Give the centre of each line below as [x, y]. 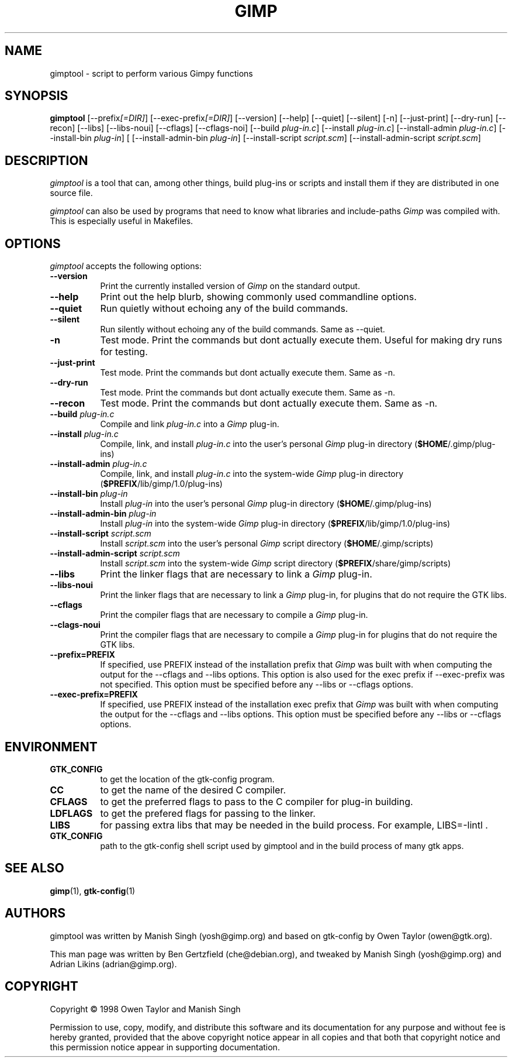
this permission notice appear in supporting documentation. [165, 1047]
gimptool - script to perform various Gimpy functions [151, 73]
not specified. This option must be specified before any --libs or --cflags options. [257, 685]
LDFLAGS [71, 813]
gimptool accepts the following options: [126, 266]
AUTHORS [35, 913]
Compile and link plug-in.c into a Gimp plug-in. [190, 424]
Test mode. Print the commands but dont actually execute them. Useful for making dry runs [301, 340]
